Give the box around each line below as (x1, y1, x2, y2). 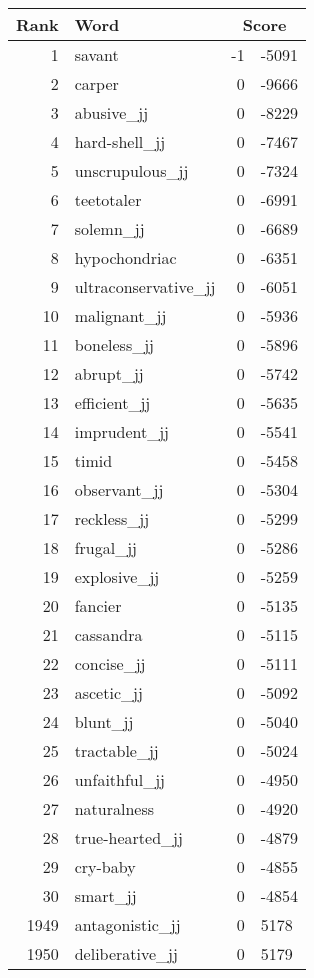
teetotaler (74, 188, 142, 211)
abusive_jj (74, 101, 149, 124)
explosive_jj (74, 565, 160, 588)
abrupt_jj (74, 362, 144, 385)
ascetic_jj (74, 681, 143, 704)
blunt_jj (74, 710, 134, 733)
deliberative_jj (74, 942, 178, 965)
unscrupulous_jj (74, 159, 189, 182)
